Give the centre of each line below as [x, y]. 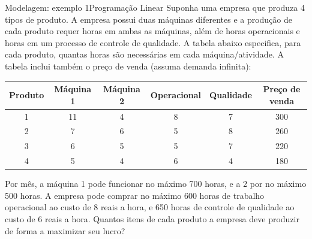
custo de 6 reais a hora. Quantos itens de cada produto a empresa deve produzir [152, 218]
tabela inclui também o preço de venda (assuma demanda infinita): [128, 66]
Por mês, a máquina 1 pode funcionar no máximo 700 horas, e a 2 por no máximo [156, 184]
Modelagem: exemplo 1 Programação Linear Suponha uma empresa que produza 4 [155, 7]
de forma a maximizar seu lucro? [65, 230]
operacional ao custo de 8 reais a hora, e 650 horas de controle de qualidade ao [150, 207]
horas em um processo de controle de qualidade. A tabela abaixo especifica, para [153, 42]
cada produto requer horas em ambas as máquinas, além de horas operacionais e [152, 31]
